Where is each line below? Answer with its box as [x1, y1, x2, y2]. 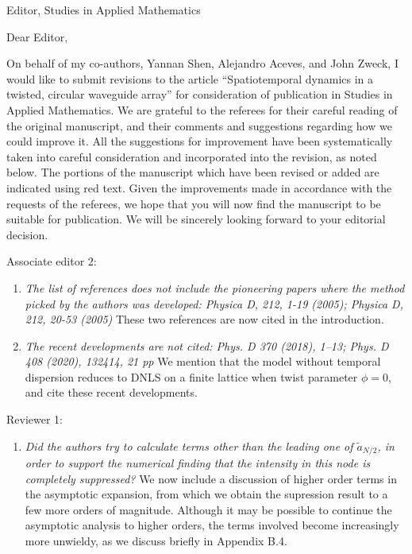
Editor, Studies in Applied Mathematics [6, 2, 201, 17]
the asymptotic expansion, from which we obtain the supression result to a [25, 486, 388, 502]
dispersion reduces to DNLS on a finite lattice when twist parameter [25, 368, 358, 385]
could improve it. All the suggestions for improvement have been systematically [6, 133, 393, 149]
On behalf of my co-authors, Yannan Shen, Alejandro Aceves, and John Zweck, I [6, 55, 399, 72]
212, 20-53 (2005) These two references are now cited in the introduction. [25, 311, 384, 327]
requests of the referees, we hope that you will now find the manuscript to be [6, 195, 381, 211]
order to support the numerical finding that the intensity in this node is [25, 455, 371, 471]
